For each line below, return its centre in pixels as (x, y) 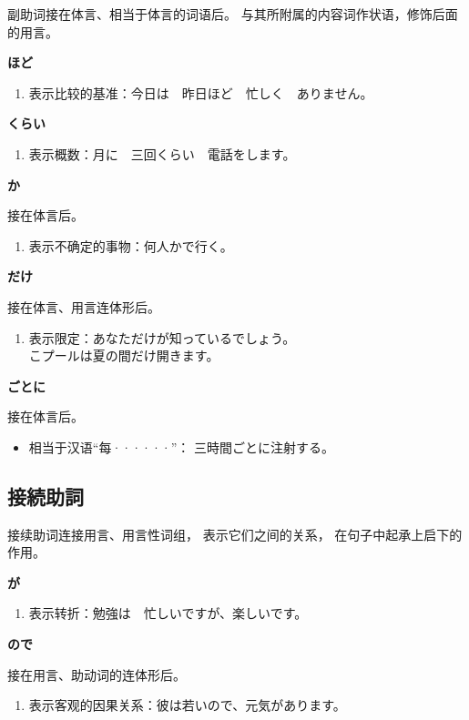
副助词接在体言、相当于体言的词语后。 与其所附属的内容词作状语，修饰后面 (233, 14)
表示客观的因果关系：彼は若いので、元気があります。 (187, 705)
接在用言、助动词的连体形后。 (97, 674)
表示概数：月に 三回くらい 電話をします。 (162, 153)
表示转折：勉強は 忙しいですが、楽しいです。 (168, 613)
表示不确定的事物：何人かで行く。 (131, 245)
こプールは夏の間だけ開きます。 (124, 355)
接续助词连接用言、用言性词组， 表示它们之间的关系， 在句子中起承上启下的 (235, 534)
